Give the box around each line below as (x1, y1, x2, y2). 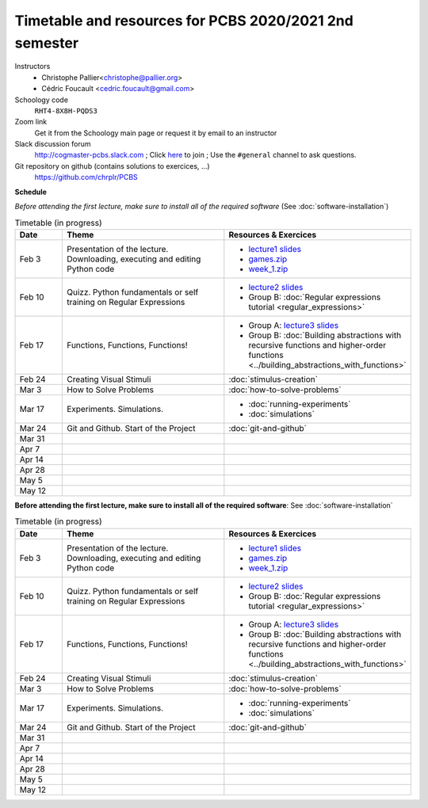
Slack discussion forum (14, 139, 91, 149)
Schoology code (14, 95, 69, 105)
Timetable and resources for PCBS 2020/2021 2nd (14, 12, 354, 29)
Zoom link (14, 117, 48, 127)
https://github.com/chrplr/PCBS (34, 173, 138, 182)
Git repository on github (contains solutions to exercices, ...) (14, 161, 210, 170)
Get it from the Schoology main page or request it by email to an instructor (34, 128, 277, 138)
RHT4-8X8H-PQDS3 (34, 106, 98, 115)
